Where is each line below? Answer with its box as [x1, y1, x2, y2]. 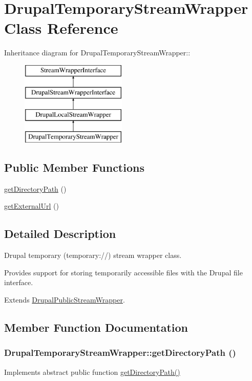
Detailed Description [4, 226, 116, 242]
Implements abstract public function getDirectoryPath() [4, 366, 180, 377]
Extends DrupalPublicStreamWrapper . [4, 294, 125, 305]
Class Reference [4, 17, 118, 38]
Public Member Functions [4, 159, 144, 175]
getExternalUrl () [4, 200, 59, 211]
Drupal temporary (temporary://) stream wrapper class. [4, 250, 182, 260]
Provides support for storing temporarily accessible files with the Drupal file [4, 267, 243, 277]
